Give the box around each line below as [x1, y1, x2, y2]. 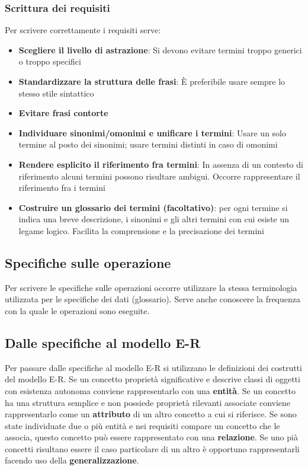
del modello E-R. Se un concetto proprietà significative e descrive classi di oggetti [5, 373, 300, 385]
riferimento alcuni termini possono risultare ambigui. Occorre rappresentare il [18, 170, 300, 182]
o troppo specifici [18, 55, 81, 68]
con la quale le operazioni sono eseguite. [5, 304, 150, 316]
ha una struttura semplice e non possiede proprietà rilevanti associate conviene [5, 396, 291, 408]
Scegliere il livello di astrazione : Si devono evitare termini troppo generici [18, 43, 302, 56]
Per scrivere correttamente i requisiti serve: [5, 24, 161, 36]
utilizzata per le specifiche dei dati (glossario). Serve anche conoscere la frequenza [5, 293, 301, 305]
